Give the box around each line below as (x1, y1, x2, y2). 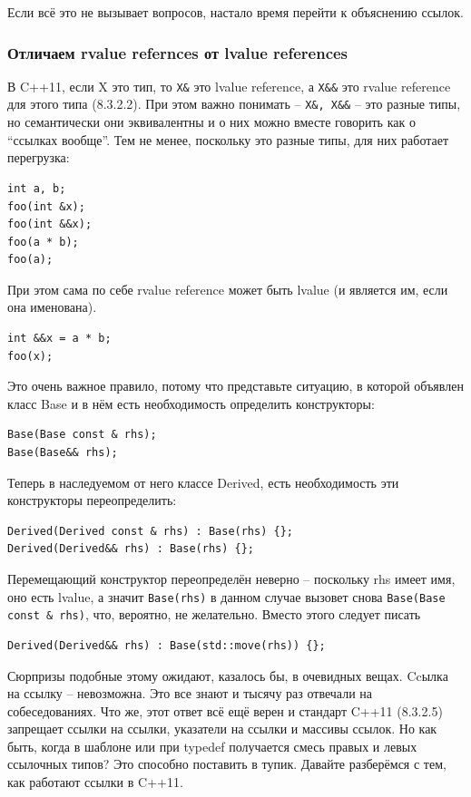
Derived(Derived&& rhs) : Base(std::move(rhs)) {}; (7, 638, 326, 652)
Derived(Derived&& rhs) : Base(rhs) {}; (7, 542, 255, 556)
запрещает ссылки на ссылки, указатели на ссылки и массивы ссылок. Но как (7, 719, 437, 738)
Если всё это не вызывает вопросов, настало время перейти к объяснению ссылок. (7, 3, 464, 21)
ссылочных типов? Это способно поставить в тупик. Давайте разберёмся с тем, (7, 754, 446, 773)
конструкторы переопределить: (7, 491, 177, 510)
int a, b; (7, 181, 66, 195)
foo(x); (7, 349, 54, 363)
